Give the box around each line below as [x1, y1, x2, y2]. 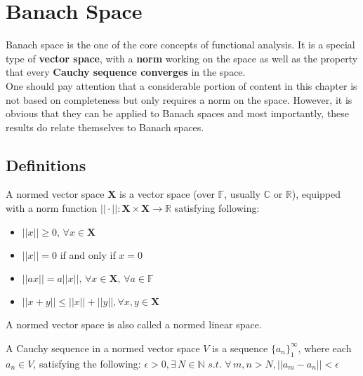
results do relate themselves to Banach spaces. [6, 119, 204, 134]
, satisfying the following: [33, 356, 141, 370]
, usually [224, 187, 260, 201]
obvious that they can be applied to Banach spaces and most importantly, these [6, 106, 350, 121]
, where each [298, 340, 352, 355]
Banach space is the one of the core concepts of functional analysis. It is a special [6, 37, 355, 52]
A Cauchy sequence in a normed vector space [6, 340, 200, 355]
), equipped [291, 187, 341, 201]
